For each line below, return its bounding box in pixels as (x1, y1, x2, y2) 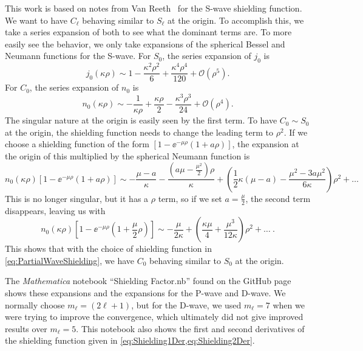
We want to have (5, 13, 68, 26)
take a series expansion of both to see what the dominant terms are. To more (5, 26, 292, 38)
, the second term (245, 192, 311, 204)
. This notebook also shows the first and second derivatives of (76, 322, 305, 335)
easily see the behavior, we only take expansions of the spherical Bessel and (5, 37, 285, 50)
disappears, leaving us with (5, 204, 106, 217)
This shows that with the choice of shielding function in (5, 242, 212, 255)
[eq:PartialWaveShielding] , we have (5, 254, 134, 266)
